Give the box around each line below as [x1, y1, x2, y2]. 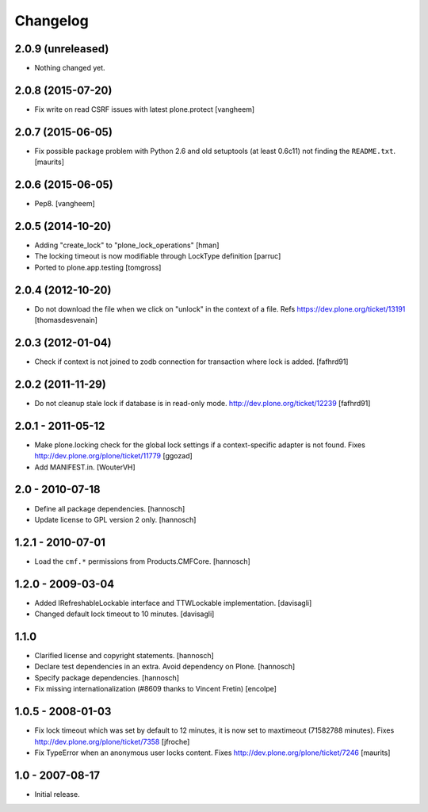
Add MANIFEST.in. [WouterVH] [34, 462, 136, 472]
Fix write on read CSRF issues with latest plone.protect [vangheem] [34, 104, 255, 114]
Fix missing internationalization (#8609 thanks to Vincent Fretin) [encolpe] [34, 684, 277, 694]
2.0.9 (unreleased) [14, 42, 109, 56]
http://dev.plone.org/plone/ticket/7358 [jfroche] [34, 737, 190, 746]
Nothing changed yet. [34, 63, 106, 73]
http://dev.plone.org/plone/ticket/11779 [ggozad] [34, 451, 193, 461]
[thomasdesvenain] [34, 316, 98, 325]
